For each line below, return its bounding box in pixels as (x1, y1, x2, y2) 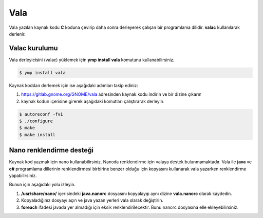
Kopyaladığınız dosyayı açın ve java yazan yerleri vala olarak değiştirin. (21, 197, 163, 203)
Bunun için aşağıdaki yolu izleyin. (9, 181, 75, 188)
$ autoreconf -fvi (19, 111, 63, 117)
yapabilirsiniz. (9, 173, 37, 178)
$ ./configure (19, 118, 53, 124)
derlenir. (9, 31, 26, 37)
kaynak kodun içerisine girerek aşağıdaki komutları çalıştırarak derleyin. (21, 98, 165, 104)
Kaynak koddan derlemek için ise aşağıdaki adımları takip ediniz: (9, 82, 138, 88)
